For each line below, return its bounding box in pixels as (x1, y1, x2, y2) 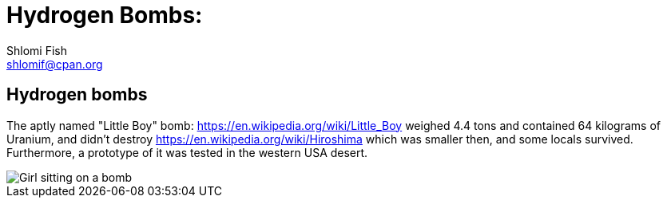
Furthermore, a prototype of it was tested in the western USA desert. (6, 145, 368, 159)
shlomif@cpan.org (6, 57, 103, 71)
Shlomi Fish (6, 43, 67, 57)
